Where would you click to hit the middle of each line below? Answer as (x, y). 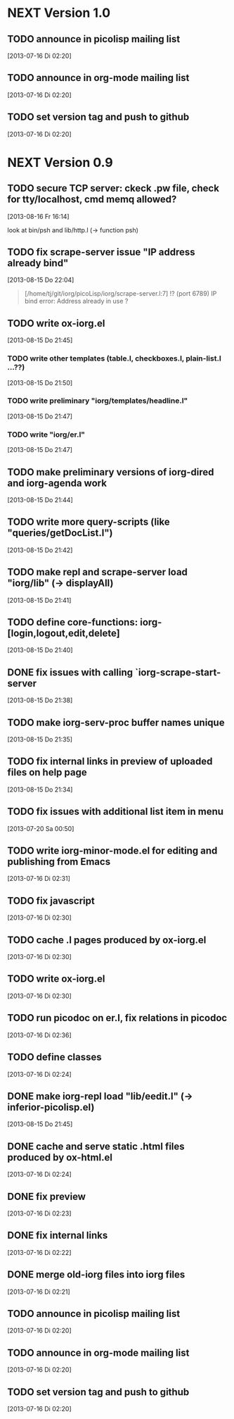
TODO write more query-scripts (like (89, 522)
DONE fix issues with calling (70, 672)
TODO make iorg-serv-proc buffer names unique (116, 722)
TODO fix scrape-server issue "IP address (101, 252)
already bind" (38, 263)
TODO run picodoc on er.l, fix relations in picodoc (117, 1018)
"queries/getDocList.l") (60, 533)
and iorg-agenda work (57, 483)
